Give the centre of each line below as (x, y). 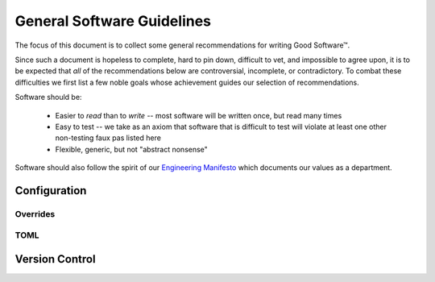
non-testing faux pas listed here (108, 138)
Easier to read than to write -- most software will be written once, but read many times (199, 115)
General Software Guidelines (113, 21)
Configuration (51, 191)
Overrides (35, 214)
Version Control (55, 259)
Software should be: (48, 97)
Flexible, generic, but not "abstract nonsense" (132, 149)
